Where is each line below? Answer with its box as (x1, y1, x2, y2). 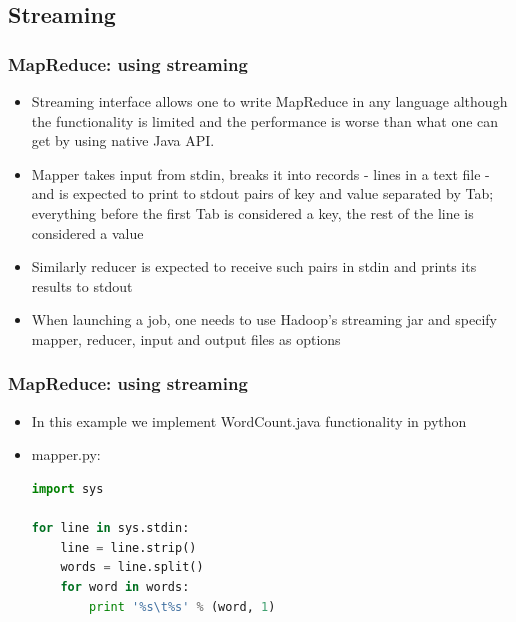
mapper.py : (31, 444, 101, 465)
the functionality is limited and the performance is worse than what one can (31, 110, 499, 131)
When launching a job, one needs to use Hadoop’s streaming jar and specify (31, 309, 498, 330)
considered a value (31, 222, 144, 243)
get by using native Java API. (31, 130, 215, 151)
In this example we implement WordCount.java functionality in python (31, 410, 467, 431)
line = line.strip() (60, 540, 197, 555)
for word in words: (60, 579, 190, 594)
